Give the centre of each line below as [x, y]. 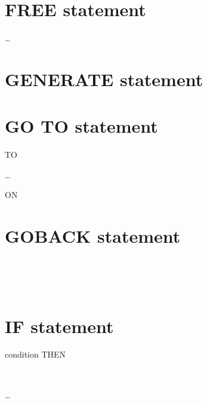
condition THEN [35, 354]
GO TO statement [81, 126]
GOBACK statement [93, 236]
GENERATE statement [104, 79]
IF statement [59, 326]
